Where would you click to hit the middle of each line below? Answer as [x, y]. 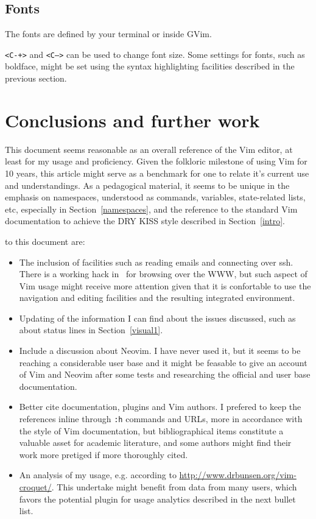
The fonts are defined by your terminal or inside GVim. [108, 34]
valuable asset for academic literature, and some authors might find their [155, 443]
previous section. [36, 78]
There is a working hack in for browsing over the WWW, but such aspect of [163, 274]
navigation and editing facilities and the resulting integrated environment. [157, 298]
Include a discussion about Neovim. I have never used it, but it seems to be [160, 351]
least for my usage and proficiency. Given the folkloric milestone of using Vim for [156, 161]
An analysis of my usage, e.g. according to [98, 475]
